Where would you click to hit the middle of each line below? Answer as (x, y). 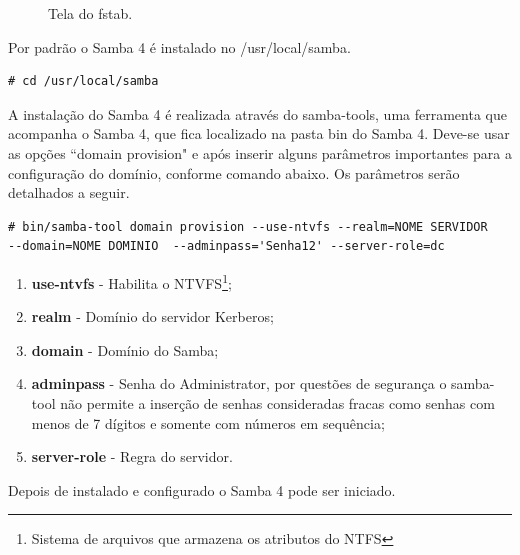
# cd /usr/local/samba (83, 81)
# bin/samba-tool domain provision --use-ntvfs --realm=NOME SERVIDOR (248, 226)
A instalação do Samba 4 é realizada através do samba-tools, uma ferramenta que (257, 113)
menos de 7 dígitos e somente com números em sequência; (208, 422)
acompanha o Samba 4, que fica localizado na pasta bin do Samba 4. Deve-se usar (259, 133)
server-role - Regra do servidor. (132, 456)
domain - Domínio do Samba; (125, 349)
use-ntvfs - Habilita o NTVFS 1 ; (131, 281)
